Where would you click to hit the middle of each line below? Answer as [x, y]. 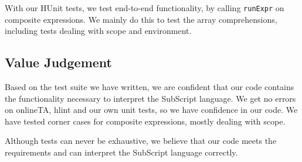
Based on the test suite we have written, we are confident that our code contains [150, 87]
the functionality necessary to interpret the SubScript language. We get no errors [150, 98]
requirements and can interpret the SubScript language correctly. [121, 152]
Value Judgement [58, 62]
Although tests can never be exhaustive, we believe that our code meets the [141, 141]
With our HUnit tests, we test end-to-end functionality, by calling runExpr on [145, 8]
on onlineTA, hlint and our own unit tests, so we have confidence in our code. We [151, 110]
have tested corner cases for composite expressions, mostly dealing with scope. [145, 121]
